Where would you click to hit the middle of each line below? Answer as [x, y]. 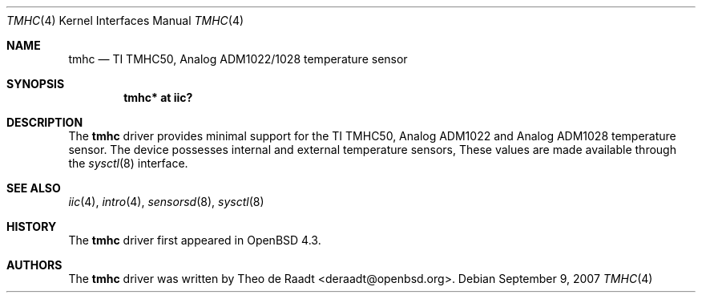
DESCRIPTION [45, 122]
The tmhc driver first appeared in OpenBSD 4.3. [195, 240]
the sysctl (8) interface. [128, 163]
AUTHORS [34, 265]
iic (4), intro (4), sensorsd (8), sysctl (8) [166, 202]
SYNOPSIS [36, 84]
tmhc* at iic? [158, 97]
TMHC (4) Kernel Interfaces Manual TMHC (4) [125, 20]
